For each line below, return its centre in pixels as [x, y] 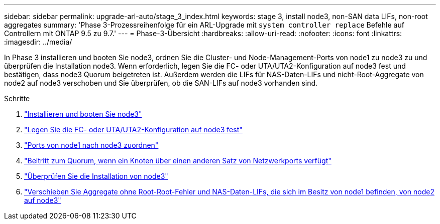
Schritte [17, 98]
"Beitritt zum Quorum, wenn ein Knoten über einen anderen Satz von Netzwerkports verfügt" [178, 161]
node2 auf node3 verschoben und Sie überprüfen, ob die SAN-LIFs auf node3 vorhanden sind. [161, 83]
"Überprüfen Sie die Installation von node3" [96, 176]
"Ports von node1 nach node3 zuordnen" [91, 145]
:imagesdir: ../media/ [38, 42]
